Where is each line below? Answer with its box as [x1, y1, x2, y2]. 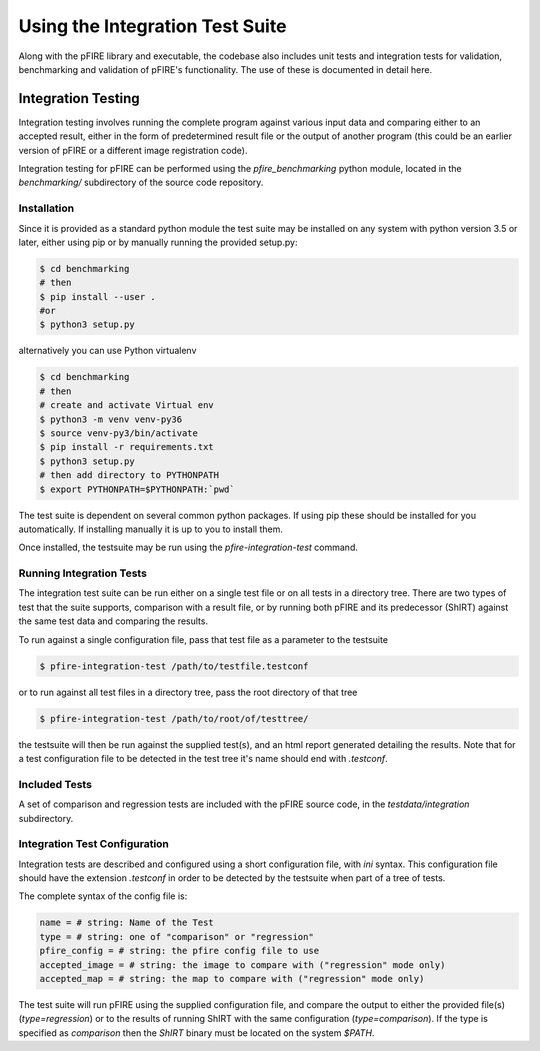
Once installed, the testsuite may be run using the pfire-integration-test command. [18, 541, 359, 554]
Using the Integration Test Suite [18, 15, 287, 37]
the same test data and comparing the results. [18, 615, 209, 627]
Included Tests [18, 777, 92, 791]
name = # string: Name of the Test [39, 917, 214, 929]
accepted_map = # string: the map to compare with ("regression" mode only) [39, 973, 425, 984]
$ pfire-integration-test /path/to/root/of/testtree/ [39, 713, 309, 724]
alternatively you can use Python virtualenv [18, 345, 197, 357]
